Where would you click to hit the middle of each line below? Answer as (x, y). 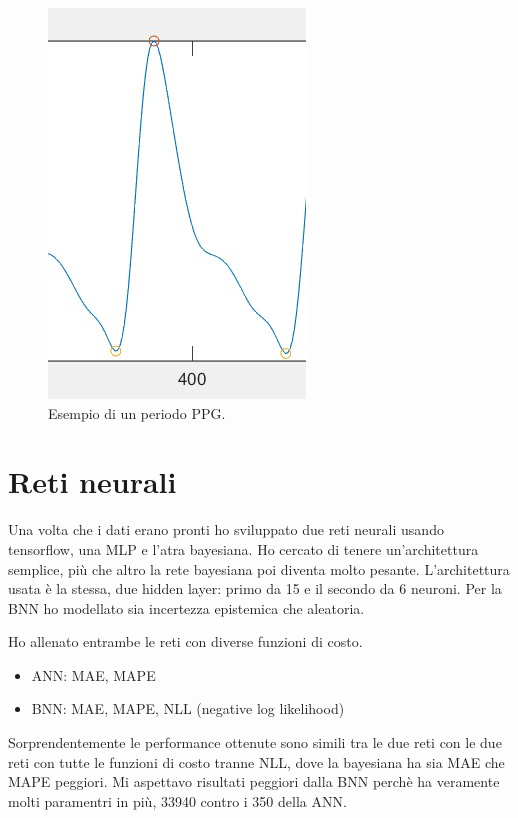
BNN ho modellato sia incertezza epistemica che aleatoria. (186, 607)
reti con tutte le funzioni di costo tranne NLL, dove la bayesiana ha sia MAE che (256, 761)
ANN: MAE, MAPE (93, 674)
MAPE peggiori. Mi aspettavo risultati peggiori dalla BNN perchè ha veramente (254, 781)
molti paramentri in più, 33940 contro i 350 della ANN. (177, 800)
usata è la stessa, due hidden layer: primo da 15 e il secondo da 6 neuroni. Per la (255, 588)
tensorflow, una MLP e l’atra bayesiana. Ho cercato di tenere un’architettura (243, 548)
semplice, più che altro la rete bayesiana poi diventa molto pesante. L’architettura (259, 568)
